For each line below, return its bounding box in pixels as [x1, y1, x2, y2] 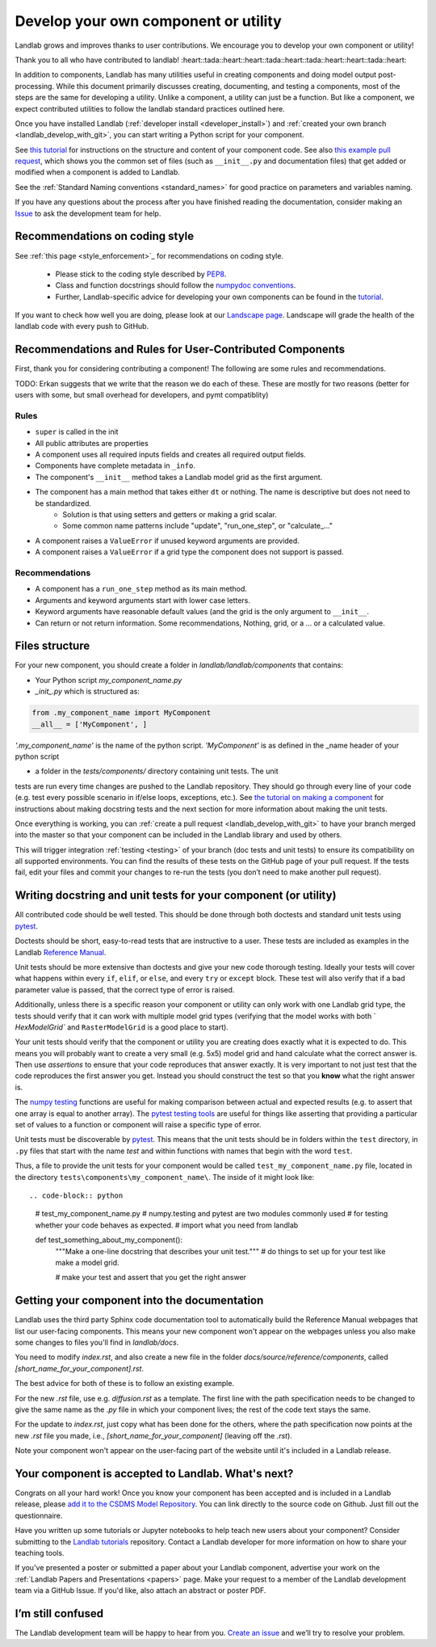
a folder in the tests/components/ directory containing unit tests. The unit [35, 766, 279, 776]
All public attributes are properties [35, 438, 149, 448]
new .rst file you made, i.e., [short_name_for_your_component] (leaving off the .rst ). [15, 1430, 292, 1440]
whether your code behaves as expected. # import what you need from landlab [35, 1220, 299, 1230]
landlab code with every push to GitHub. [15, 322, 149, 331]
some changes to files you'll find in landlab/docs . [15, 1337, 179, 1347]
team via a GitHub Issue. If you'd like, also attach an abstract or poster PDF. [15, 1586, 266, 1595]
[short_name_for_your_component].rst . [15, 1363, 145, 1373]
